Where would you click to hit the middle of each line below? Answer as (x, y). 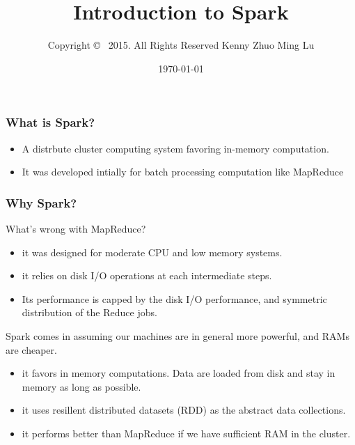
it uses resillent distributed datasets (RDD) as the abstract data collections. (184, 410)
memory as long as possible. (81, 386)
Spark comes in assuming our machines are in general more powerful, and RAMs (177, 335)
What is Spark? (50, 122)
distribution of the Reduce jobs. (89, 312)
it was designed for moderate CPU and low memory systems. (152, 252)
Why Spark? (41, 202)
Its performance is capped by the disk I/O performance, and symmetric (174, 298)
